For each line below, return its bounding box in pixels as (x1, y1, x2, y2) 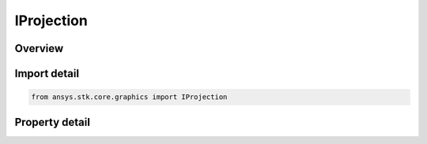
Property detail (14, 115, 91, 129)
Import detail (14, 67, 79, 80)
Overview (14, 42, 64, 55)
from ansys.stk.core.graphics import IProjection (31, 93, 228, 102)
